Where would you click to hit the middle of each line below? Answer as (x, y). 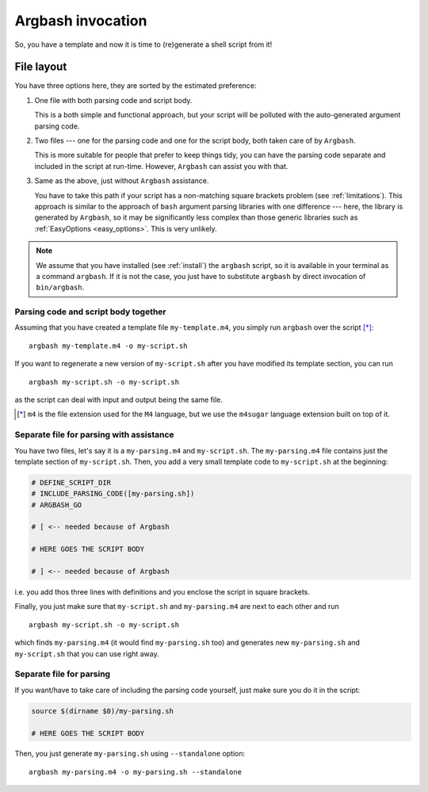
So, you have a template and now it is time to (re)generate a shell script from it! (143, 44)
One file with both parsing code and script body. (113, 100)
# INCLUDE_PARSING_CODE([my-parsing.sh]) (113, 494)
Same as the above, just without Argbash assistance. (122, 181)
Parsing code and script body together (90, 312)
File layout (41, 67)
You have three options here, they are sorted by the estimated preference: (136, 86)
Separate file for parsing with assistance (94, 434)
